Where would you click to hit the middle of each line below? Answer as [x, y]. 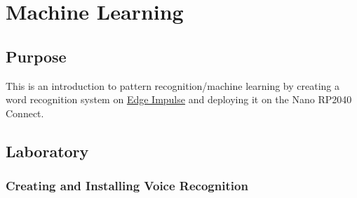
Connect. [25, 113]
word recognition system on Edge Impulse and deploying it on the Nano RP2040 [179, 99]
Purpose [36, 56]
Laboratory [47, 151]
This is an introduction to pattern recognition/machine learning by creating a [173, 85]
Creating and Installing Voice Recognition [127, 186]
